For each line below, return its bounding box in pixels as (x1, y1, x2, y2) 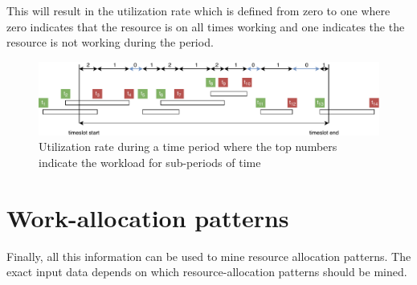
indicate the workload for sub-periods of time (39, 153, 261, 170)
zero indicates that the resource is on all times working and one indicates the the (6, 18, 405, 35)
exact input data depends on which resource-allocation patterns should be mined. (6, 263, 407, 280)
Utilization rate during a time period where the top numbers (39, 138, 337, 155)
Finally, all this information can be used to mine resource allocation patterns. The (6, 247, 411, 264)
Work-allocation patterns (6, 201, 289, 234)
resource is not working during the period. (6, 34, 214, 51)
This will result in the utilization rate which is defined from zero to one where (6, 2, 390, 18)
